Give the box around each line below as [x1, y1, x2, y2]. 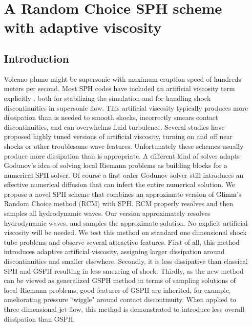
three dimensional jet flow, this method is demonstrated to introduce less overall [4, 304, 245, 314]
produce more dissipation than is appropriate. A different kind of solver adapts [4, 150, 240, 161]
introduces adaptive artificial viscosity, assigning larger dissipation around [4, 246, 225, 257]
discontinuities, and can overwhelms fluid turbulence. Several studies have [4, 121, 225, 132]
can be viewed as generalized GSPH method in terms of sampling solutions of [4, 275, 236, 285]
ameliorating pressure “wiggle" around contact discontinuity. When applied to [4, 294, 236, 304]
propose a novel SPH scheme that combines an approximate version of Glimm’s [4, 188, 242, 199]
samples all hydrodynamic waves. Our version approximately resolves [4, 208, 210, 218]
